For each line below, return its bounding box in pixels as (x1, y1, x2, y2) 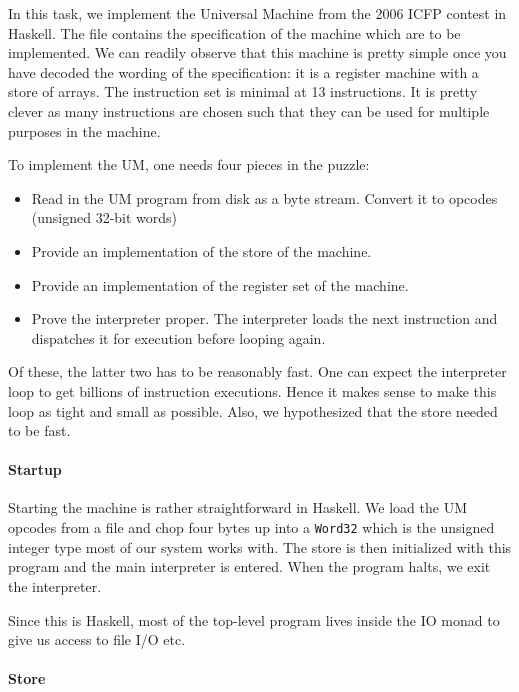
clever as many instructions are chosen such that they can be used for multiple (8, 100, 490, 121)
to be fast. (8, 420, 71, 441)
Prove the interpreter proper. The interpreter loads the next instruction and (31, 308, 498, 329)
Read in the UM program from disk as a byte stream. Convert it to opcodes (31, 187, 498, 208)
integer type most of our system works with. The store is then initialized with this (8, 536, 512, 557)
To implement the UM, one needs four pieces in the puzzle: (8, 154, 370, 175)
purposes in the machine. (8, 120, 161, 141)
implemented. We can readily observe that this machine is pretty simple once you (8, 42, 507, 63)
